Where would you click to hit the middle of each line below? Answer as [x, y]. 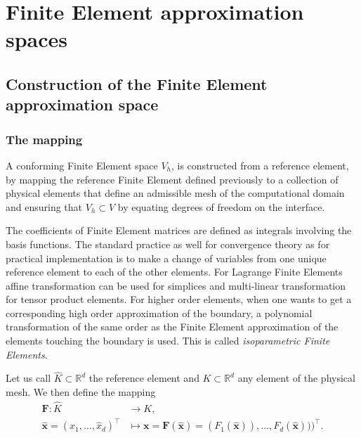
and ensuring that [44, 206]
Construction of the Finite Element [137, 83]
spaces [37, 39]
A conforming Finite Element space [82, 165]
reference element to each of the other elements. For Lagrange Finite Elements [174, 272]
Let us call [28, 378]
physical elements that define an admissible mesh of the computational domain [175, 193]
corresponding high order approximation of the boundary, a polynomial [159, 313]
